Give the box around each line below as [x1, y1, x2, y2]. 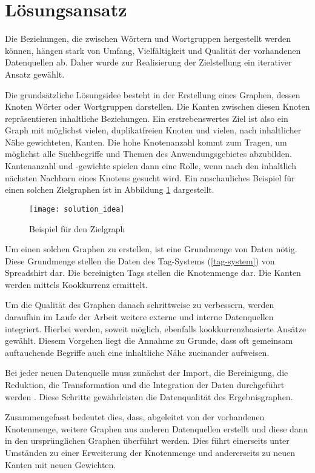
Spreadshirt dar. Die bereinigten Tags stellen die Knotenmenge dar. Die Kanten [5, 266, 301, 279]
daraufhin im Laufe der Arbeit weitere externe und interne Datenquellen [5, 310, 274, 323]
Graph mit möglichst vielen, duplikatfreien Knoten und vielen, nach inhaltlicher [5, 124, 302, 136]
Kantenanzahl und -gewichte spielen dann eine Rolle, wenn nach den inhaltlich [5, 159, 296, 172]
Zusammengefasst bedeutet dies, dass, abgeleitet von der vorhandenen [5, 411, 265, 423]
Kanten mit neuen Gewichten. [5, 458, 116, 471]
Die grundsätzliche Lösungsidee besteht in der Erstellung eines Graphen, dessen [5, 88, 300, 101]
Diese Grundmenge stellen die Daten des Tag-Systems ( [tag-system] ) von [5, 254, 275, 267]
